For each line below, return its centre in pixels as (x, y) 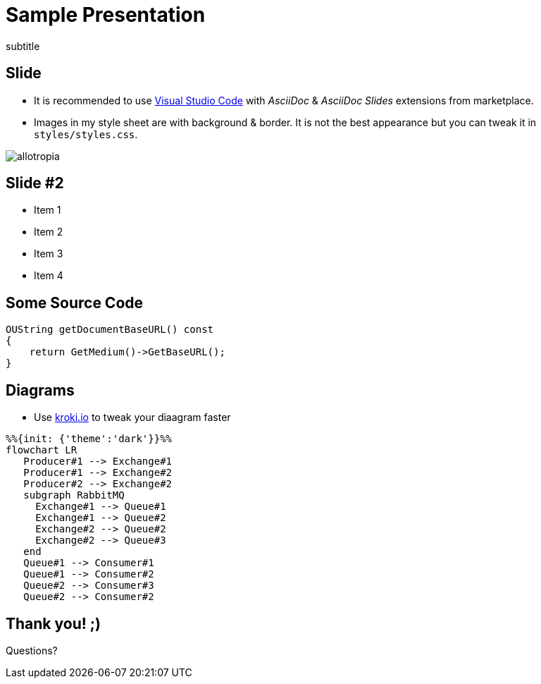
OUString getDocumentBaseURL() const (110, 330)
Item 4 (49, 276)
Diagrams (40, 390)
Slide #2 (35, 183)
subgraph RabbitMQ (74, 495)
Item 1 (48, 210)
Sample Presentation (106, 15)
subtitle (23, 46)
